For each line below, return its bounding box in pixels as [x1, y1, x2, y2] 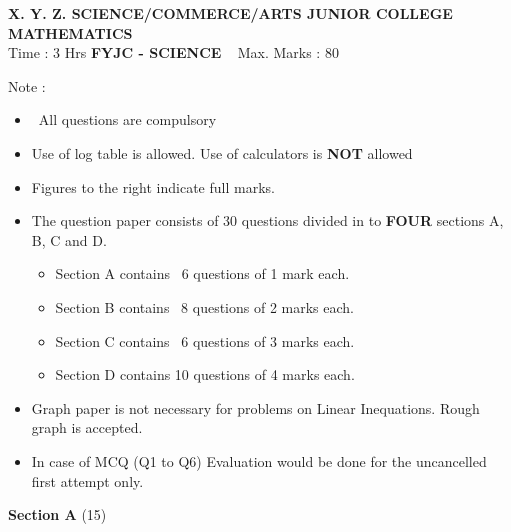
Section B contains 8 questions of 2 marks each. [55, 296, 354, 317]
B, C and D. [31, 229, 107, 250]
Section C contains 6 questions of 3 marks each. [55, 330, 355, 351]
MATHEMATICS [8, 22, 133, 43]
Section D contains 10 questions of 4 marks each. [55, 364, 355, 385]
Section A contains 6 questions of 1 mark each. [55, 263, 350, 284]
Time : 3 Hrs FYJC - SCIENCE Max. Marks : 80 [8, 42, 339, 63]
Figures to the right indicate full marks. [31, 176, 275, 197]
